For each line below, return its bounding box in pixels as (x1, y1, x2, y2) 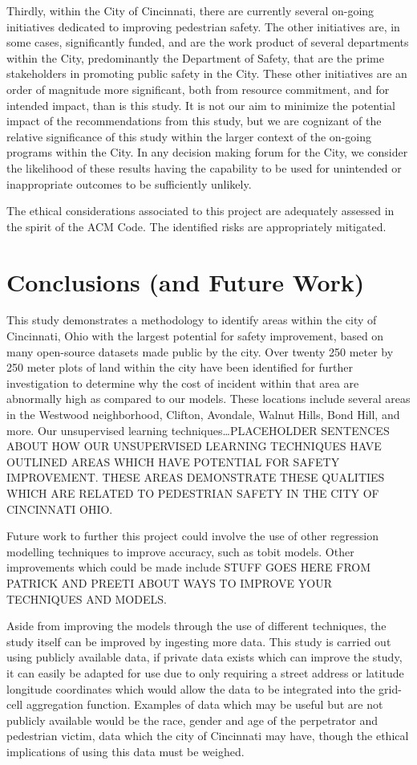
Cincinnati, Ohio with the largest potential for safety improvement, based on (6, 328, 384, 344)
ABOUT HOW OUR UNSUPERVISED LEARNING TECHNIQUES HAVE (6, 437, 382, 454)
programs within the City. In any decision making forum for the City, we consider (6, 144, 408, 161)
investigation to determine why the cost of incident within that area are (6, 374, 359, 391)
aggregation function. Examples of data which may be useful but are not (26, 696, 383, 713)
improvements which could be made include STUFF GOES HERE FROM (6, 559, 371, 576)
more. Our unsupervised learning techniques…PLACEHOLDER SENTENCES (6, 421, 390, 438)
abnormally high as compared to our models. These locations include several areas (6, 390, 411, 407)
